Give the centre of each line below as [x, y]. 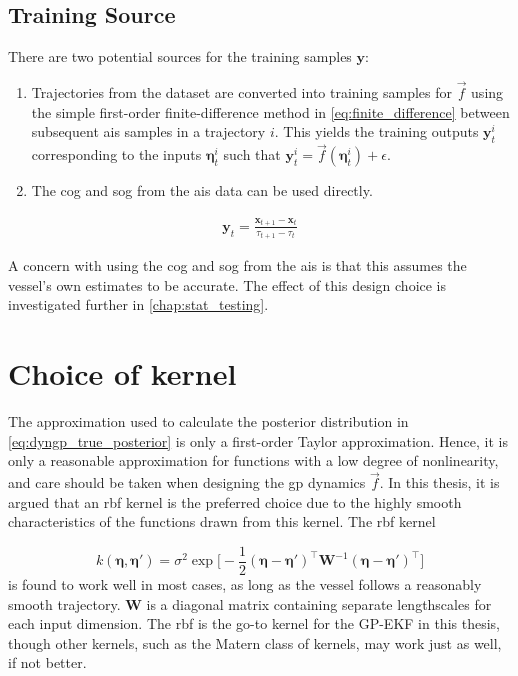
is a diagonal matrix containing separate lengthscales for [319, 603]
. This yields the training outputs [376, 131]
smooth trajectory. [64, 603]
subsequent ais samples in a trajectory [148, 131]
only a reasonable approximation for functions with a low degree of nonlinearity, [253, 460]
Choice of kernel [122, 373]
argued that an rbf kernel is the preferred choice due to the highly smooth [235, 501]
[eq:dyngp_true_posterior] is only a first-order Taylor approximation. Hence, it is [258, 440]
